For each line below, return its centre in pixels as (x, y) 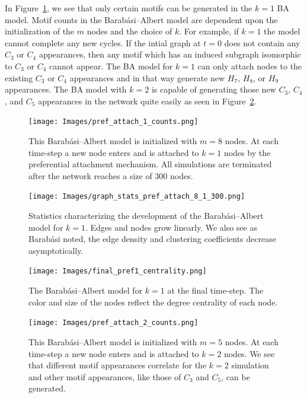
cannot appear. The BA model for (111, 66)
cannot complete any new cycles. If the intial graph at (103, 42)
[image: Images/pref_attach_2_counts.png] (113, 323)
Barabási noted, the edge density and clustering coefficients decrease (152, 239)
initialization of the (40, 31)
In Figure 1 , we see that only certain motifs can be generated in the (129, 8)
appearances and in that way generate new (147, 77)
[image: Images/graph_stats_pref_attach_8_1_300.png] (137, 197)
